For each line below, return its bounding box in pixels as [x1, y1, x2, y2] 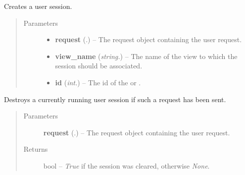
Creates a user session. [4, 1, 72, 11]
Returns [23, 144, 48, 154]
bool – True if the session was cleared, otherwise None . [43, 160, 210, 171]
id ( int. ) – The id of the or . [55, 77, 141, 87]
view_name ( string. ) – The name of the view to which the [55, 51, 238, 61]
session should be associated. [55, 60, 143, 71]
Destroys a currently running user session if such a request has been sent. [4, 94, 226, 104]
